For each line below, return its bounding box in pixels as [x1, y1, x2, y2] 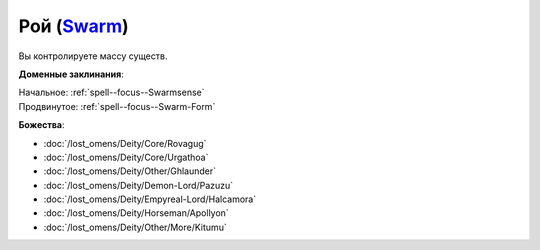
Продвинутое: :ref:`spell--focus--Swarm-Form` [18, 100, 216, 112]
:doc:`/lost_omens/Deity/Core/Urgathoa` [43, 151, 209, 163]
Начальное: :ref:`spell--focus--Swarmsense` [18, 86, 205, 99]
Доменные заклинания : [18, 68, 124, 80]
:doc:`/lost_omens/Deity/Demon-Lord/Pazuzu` [43, 179, 234, 191]
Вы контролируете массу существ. [18, 50, 168, 62]
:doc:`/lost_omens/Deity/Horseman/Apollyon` [43, 207, 229, 219]
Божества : [18, 119, 65, 131]
